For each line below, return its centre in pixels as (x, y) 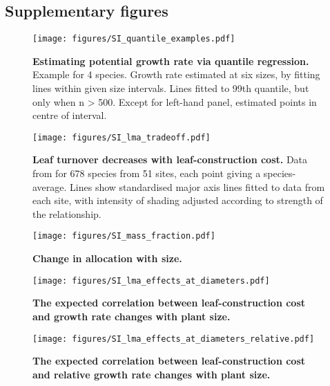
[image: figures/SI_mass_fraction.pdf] (124, 236)
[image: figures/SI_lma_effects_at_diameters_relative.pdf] (174, 339)
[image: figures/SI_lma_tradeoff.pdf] (122, 137)
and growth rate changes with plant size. (132, 316)
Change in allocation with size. (107, 258)
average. (50, 186)
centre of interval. (70, 115)
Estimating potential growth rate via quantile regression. (171, 61)
